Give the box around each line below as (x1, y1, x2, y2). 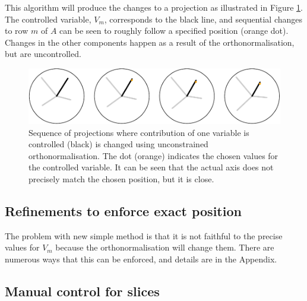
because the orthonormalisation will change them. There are (55, 241, 274, 254)
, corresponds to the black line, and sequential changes (104, 12, 303, 25)
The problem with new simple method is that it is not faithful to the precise (5, 229, 283, 242)
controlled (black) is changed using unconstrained (29, 138, 208, 150)
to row (5, 24, 29, 37)
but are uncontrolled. (5, 47, 81, 60)
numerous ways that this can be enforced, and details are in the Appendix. (5, 252, 277, 265)
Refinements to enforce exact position (5, 201, 242, 220)
